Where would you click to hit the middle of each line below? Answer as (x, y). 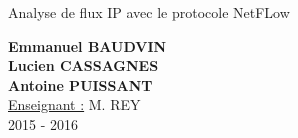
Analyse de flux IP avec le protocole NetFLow (149, 12)
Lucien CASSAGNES (83, 65)
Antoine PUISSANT (80, 84)
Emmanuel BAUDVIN (87, 45)
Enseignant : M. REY (74, 104)
